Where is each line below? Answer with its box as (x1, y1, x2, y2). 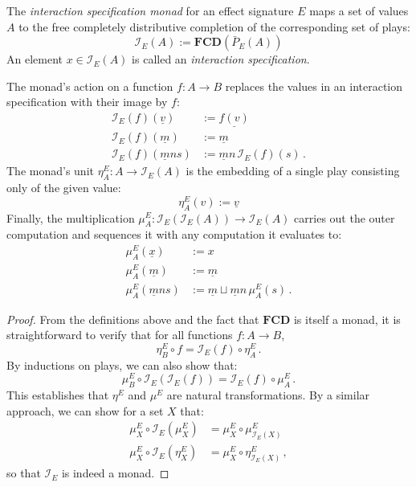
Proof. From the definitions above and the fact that (6, 310, 259, 327)
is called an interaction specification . (132, 51, 310, 68)
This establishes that (6, 387, 109, 403)
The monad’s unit (6, 162, 94, 179)
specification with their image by (6, 93, 168, 110)
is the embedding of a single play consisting (186, 162, 400, 179)
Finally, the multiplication (6, 209, 135, 226)
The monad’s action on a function (6, 77, 173, 94)
